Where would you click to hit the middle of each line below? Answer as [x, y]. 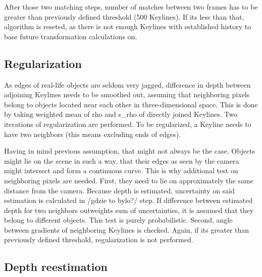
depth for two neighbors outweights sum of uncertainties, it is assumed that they [129, 210]
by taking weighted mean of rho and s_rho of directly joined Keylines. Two [121, 114]
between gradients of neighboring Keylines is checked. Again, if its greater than [127, 229]
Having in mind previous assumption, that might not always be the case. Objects [130, 151]
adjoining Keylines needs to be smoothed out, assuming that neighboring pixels [127, 94]
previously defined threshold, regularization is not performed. [99, 239]
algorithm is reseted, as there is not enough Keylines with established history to [128, 26]
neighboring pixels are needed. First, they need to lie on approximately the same [129, 180]
